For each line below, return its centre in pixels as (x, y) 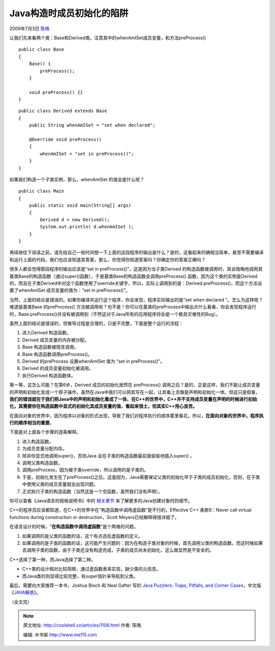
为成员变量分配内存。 (45, 449)
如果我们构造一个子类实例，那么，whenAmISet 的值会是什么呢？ (77, 179)
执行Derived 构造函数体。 (49, 375)
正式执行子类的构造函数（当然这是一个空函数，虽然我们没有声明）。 (92, 491)
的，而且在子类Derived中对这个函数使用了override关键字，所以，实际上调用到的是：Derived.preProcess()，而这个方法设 (136, 283)
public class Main (42, 191)
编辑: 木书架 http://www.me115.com (60, 635)
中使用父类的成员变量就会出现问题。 (60, 484)
